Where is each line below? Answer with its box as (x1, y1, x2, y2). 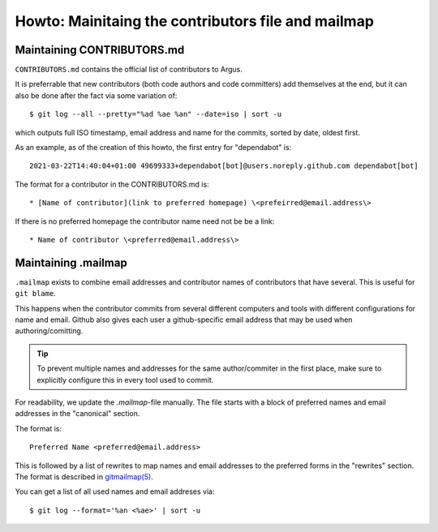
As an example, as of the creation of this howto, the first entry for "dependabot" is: (15, 143, 292, 152)
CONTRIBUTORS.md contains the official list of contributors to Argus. (15, 65, 243, 75)
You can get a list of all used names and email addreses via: (15, 487, 215, 496)
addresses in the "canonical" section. (15, 409, 140, 418)
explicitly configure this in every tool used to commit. (36, 375, 214, 384)
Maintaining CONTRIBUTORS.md (15, 43, 185, 57)
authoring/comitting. (15, 326, 84, 336)
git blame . (15, 289, 56, 298)
